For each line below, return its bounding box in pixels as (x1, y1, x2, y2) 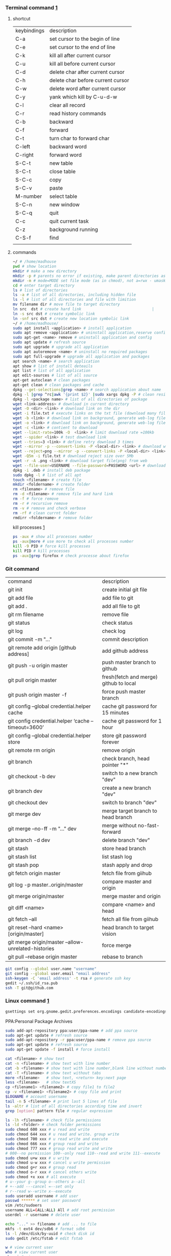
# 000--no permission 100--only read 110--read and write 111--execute (5, 1150, 160, 1156)
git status (8, 619, 31, 626)
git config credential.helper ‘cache (8, 717, 90, 725)
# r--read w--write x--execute (5, 1189, 72, 1194)
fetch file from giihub (101, 870, 152, 877)
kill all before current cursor (49, 60, 116, 67)
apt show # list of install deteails (12, 364, 93, 369)
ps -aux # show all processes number (12, 534, 93, 540)
